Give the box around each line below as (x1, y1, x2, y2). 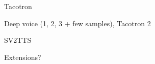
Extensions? (4, 51, 41, 62)
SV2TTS (4, 35, 32, 45)
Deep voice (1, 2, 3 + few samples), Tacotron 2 (4, 18, 151, 28)
